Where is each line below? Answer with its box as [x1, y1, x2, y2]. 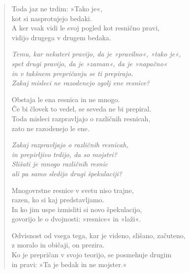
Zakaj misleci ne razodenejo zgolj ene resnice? [11, 78, 150, 88]
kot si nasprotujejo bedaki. [11, 13, 92, 23]
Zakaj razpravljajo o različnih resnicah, [11, 139, 128, 150]
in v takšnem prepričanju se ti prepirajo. [11, 68, 133, 78]
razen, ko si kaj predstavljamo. [11, 194, 104, 205]
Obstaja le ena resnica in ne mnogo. [11, 94, 120, 104]
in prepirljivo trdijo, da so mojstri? [11, 149, 117, 159]
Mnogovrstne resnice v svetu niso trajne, [11, 185, 134, 195]
